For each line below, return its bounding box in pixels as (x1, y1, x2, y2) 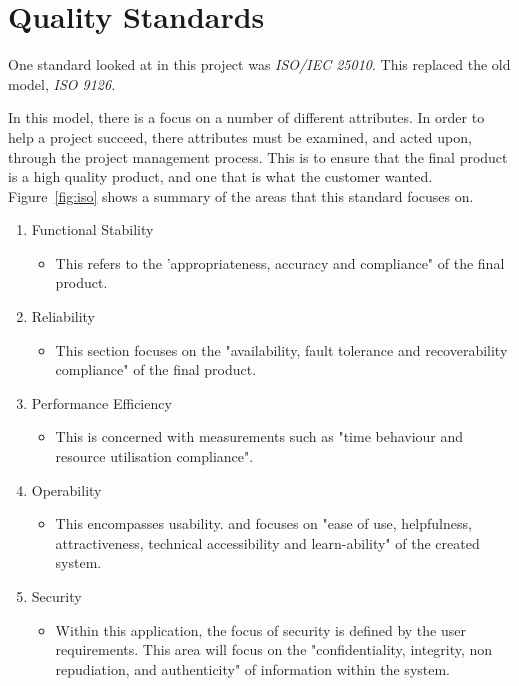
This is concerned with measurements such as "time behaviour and (55, 426, 464, 447)
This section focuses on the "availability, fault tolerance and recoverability (55, 339, 508, 360)
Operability (31, 479, 102, 500)
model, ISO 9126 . (8, 73, 116, 94)
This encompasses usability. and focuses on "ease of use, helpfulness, (55, 513, 472, 534)
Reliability (31, 306, 96, 327)
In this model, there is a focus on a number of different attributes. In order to (8, 107, 485, 128)
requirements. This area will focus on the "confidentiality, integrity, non (55, 639, 493, 660)
